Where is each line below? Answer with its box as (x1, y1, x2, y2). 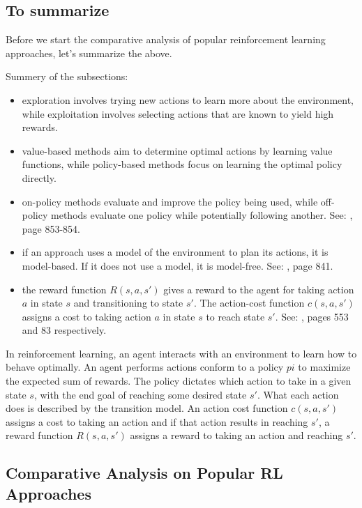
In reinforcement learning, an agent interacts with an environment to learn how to (6, 346, 357, 360)
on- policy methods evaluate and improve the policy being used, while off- (22, 194, 335, 208)
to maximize (298, 360, 351, 374)
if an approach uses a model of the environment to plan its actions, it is (22, 245, 329, 259)
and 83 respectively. (22, 323, 107, 337)
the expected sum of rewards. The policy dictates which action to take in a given (6, 374, 352, 388)
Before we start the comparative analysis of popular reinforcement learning (6, 32, 326, 47)
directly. (22, 170, 56, 185)
